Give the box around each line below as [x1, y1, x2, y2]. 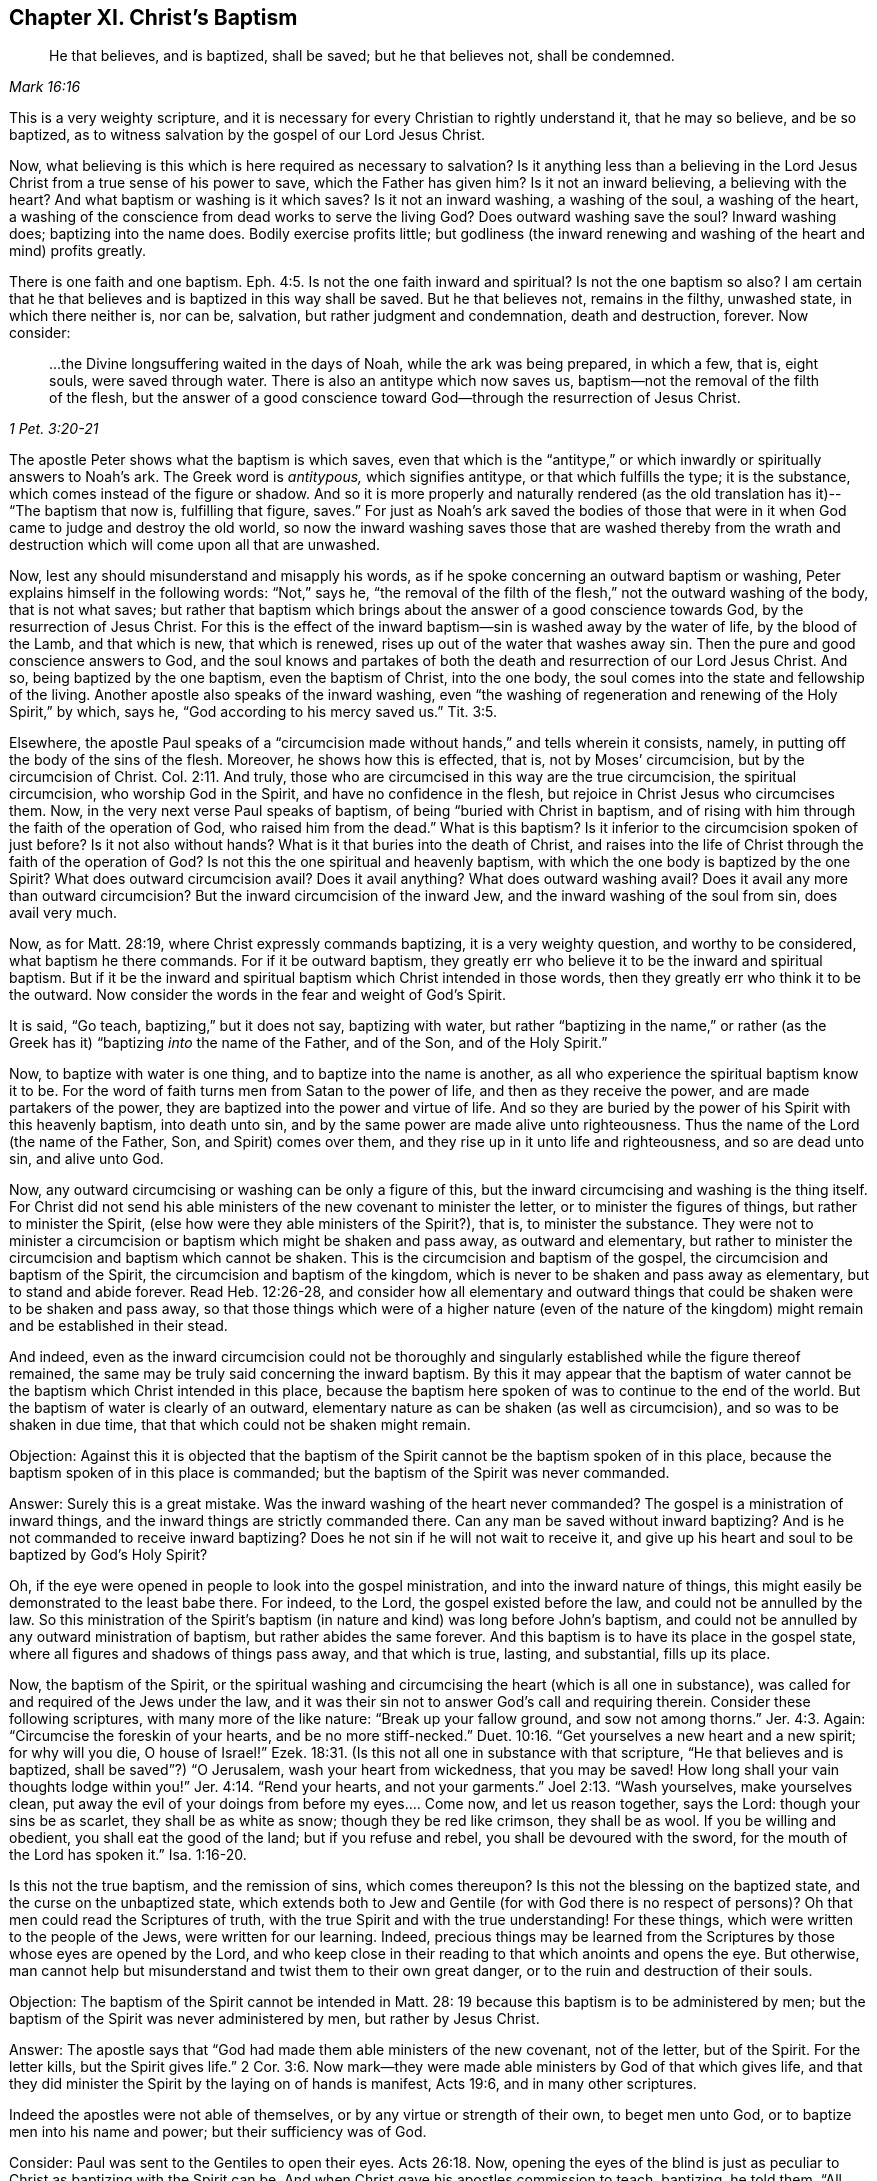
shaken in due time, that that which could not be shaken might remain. [9, 1416, 471, 1434]
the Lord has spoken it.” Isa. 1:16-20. [9, 1846, 247, 1864]
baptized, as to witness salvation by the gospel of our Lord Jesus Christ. [9, 126, 486, 144]
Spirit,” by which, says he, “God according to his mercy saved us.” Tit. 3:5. [9, 703, 498, 721]
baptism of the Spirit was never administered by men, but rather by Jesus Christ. [9, 2010, 540, 2028]
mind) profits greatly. [9, 242, 146, 260]
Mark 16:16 [9, 78, 81, 96]
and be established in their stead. [9, 1317, 228, 1335]
